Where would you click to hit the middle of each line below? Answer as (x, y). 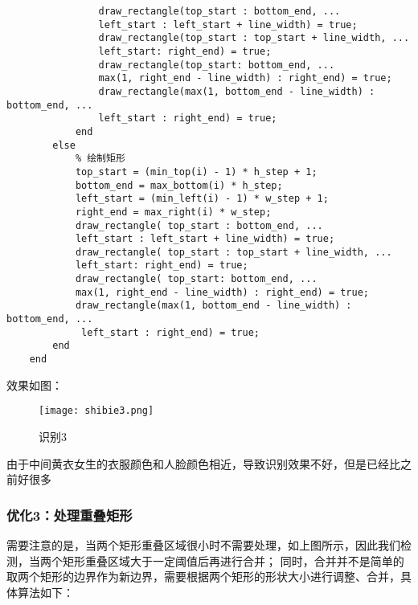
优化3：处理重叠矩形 (70, 515)
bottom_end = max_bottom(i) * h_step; (179, 185)
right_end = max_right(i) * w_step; (173, 212)
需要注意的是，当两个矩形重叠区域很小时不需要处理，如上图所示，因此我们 (203, 544)
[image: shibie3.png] (96, 411)
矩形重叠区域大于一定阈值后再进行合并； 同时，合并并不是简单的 (233, 560)
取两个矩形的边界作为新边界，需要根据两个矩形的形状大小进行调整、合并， (203, 576)
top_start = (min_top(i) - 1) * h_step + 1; (196, 172)
